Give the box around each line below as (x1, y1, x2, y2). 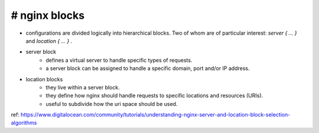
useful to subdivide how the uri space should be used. (45, 100, 178, 107)
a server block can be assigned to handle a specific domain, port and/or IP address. (45, 65, 250, 72)
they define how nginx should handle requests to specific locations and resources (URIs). (45, 92, 263, 99)
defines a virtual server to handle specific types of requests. (45, 56, 193, 64)
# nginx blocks (11, 9, 85, 22)
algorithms (11, 119, 37, 127)
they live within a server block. (45, 84, 121, 91)
